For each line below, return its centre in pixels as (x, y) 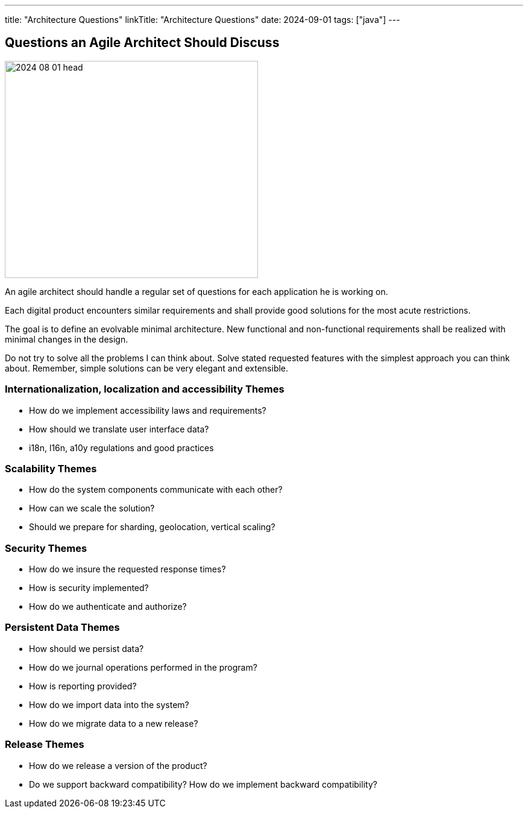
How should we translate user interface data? (119, 429)
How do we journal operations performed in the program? (143, 667)
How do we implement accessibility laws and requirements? (148, 410)
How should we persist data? (86, 648)
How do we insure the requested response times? (127, 569)
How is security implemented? (89, 588)
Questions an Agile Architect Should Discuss (142, 43)
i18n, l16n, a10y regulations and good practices (121, 448)
